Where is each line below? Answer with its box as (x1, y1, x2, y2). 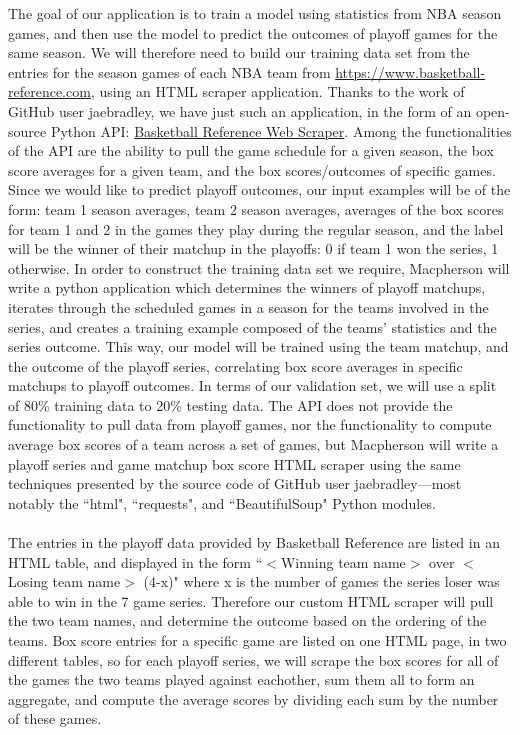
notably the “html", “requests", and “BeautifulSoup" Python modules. (8, 492, 436, 513)
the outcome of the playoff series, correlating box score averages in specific (8, 355, 463, 376)
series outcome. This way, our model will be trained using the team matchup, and (8, 336, 509, 357)
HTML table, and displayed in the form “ (8, 551, 263, 572)
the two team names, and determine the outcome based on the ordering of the (8, 610, 487, 631)
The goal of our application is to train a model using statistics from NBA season (8, 3, 502, 23)
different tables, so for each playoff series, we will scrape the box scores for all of (8, 649, 499, 670)
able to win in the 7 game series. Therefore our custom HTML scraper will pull (8, 590, 494, 611)
